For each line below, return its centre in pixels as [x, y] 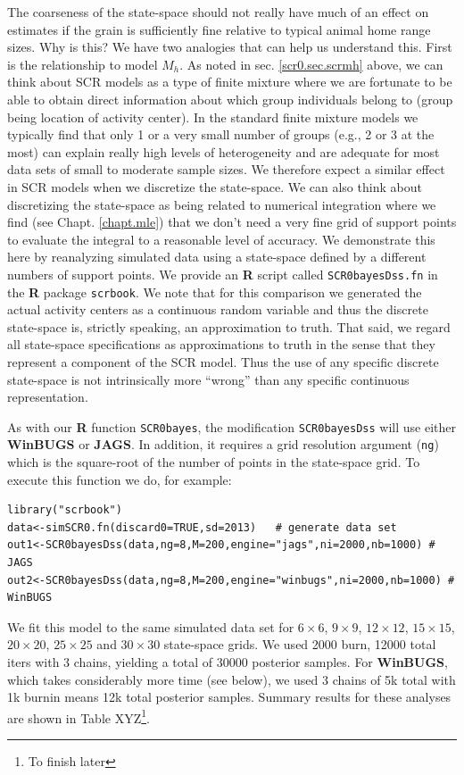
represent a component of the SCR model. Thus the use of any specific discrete [223, 362]
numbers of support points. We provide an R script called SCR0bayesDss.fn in [223, 274]
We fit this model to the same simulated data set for [151, 626]
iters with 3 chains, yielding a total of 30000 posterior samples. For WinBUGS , [228, 662]
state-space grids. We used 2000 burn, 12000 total [300, 644]
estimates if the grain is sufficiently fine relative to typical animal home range [219, 29]
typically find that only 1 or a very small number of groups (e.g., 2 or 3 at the [221, 134]
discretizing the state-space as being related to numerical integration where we [222, 204]
